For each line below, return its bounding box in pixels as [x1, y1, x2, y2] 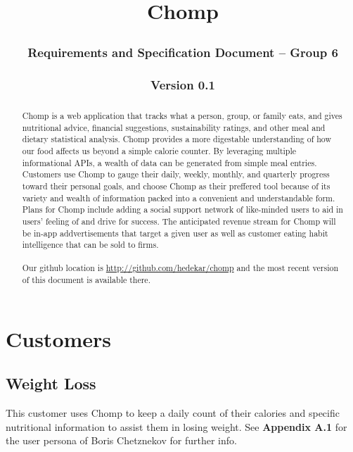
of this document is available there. [22, 274, 150, 286]
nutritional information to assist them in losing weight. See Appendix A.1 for [6, 419, 347, 434]
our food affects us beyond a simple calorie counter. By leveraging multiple [22, 144, 297, 156]
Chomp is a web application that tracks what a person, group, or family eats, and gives [22, 109, 342, 121]
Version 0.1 [150, 76, 215, 94]
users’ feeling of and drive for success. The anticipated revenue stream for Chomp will [22, 215, 336, 227]
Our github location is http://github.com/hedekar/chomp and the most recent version [22, 262, 339, 274]
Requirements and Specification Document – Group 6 [27, 44, 338, 61]
